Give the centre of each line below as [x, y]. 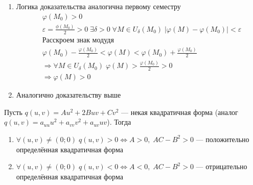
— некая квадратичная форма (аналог [179, 112]
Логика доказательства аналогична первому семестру [98, 6]
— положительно [223, 139]
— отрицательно [222, 166]
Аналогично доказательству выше [68, 95]
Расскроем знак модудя [78, 40]
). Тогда [119, 122]
